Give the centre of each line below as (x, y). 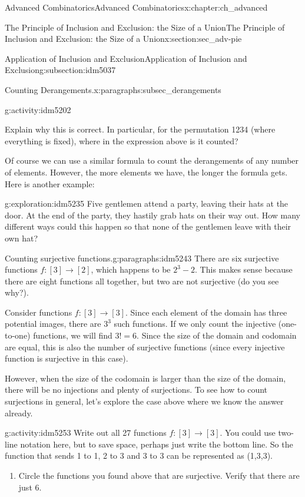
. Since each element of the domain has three (206, 312)
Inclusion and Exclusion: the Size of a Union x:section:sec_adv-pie (123, 39)
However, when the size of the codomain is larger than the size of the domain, (145, 378)
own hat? (21, 238)
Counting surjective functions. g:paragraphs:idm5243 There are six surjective (142, 258)
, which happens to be (131, 269)
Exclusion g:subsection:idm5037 (60, 70)
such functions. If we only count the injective (195, 324)
